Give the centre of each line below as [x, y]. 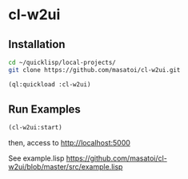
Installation [37, 44]
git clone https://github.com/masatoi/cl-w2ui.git [94, 70]
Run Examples [45, 109]
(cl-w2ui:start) [35, 128]
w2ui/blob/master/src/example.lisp [66, 167]
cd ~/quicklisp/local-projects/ [62, 62]
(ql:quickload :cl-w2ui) [50, 84]
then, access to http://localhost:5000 [69, 143]
